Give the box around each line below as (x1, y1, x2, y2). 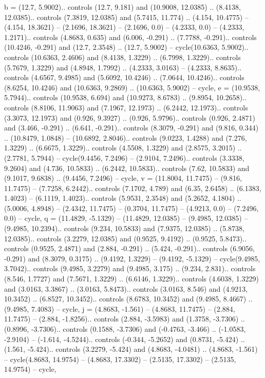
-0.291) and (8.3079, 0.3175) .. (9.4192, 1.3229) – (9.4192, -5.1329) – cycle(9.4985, (4, 253, 260, 263)
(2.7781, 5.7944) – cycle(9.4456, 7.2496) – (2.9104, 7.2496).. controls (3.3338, (4, 152, 244, 163)
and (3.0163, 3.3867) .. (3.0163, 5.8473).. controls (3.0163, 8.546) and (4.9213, (4, 283, 248, 294)
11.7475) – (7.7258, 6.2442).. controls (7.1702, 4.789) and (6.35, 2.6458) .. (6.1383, (4, 182, 261, 193)
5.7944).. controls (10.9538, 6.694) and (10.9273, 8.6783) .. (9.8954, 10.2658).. (4, 92, 247, 103)
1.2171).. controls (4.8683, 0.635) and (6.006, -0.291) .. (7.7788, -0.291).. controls (4, 31, 257, 42)
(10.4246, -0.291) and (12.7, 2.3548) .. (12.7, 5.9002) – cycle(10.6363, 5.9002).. (4, 42, 249, 52)
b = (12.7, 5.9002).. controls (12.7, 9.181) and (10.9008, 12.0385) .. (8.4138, (4, 2, 241, 12)
